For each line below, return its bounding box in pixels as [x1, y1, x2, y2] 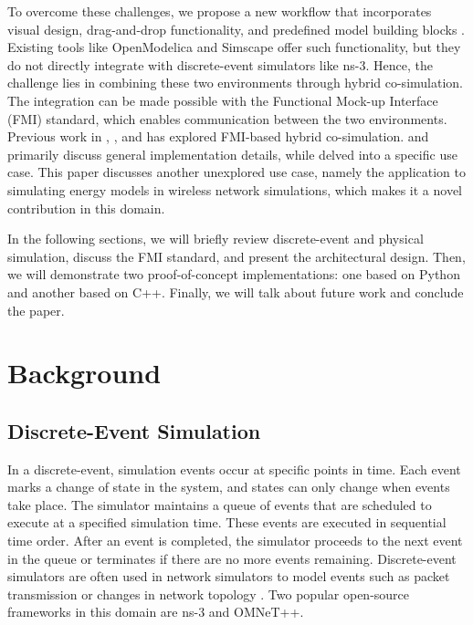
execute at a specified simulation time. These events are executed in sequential [7, 513, 447, 532]
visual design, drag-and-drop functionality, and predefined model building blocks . [7, 19, 465, 38]
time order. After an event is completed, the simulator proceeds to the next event [7, 531, 463, 550]
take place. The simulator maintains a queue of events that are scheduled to [7, 495, 432, 514]
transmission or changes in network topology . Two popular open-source [7, 584, 410, 603]
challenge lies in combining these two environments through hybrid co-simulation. [7, 73, 463, 92]
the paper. [7, 300, 65, 319]
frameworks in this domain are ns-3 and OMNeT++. [7, 602, 304, 621]
